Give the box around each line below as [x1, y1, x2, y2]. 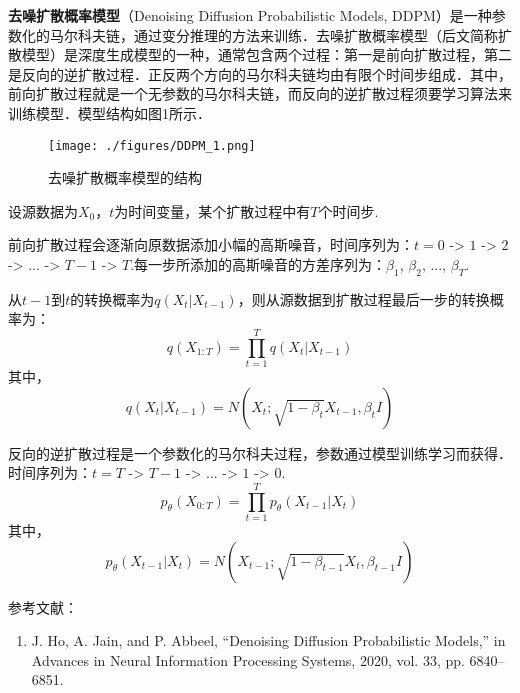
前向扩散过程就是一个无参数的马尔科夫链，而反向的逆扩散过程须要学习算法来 [8, 83, 512, 104]
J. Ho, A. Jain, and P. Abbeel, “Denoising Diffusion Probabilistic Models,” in [31, 630, 506, 651]
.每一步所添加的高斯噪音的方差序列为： [130, 254, 387, 274]
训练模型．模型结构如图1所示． [8, 102, 211, 123]
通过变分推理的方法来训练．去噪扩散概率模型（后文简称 [133, 24, 498, 45]
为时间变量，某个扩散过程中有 [114, 200, 311, 221]
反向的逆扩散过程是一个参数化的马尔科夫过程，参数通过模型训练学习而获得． [8, 442, 512, 463]
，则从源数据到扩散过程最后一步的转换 [237, 288, 490, 309]
